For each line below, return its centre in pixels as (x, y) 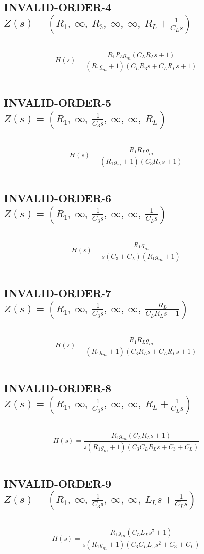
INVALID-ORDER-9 (58, 483)
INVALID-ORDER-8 (58, 388)
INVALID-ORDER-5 (58, 103)
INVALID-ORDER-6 (58, 198)
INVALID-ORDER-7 (58, 293)
